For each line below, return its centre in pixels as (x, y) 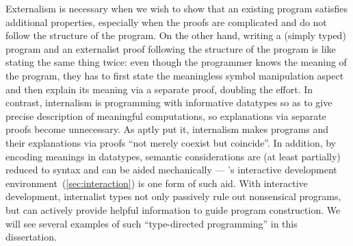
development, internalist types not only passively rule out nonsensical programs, (173, 196)
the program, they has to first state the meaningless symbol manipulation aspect (175, 75)
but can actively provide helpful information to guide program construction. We (173, 209)
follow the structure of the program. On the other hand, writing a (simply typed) (176, 35)
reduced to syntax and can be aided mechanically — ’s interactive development (171, 170)
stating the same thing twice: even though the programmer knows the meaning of (176, 62)
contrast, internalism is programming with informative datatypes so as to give (169, 102)
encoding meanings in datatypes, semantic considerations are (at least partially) (173, 156)
